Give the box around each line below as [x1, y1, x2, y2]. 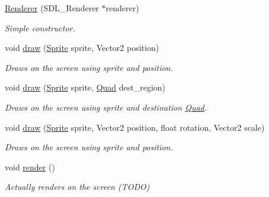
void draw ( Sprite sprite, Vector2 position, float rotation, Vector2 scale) [5, 121, 265, 133]
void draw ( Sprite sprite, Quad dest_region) [5, 81, 166, 93]
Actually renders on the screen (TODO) [5, 180, 150, 193]
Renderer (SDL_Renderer [5, 2, 99, 14]
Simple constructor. [5, 21, 75, 34]
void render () [5, 160, 55, 173]
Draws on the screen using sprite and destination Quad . [5, 101, 207, 113]
